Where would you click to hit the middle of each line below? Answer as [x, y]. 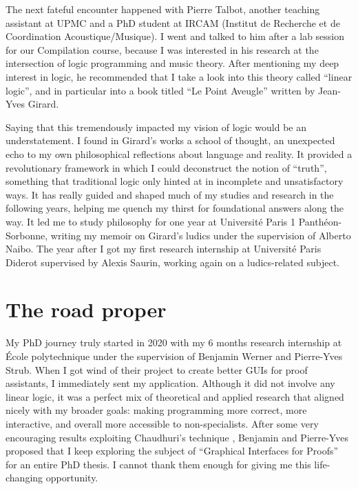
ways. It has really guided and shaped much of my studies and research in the [170, 194]
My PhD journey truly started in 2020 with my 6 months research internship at [174, 342]
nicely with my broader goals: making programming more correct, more [156, 410]
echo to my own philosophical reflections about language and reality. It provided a [179, 153]
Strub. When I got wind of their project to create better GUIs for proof [157, 369]
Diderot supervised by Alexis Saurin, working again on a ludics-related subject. [172, 262]
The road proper [86, 309]
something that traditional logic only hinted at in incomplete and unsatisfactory [175, 181]
